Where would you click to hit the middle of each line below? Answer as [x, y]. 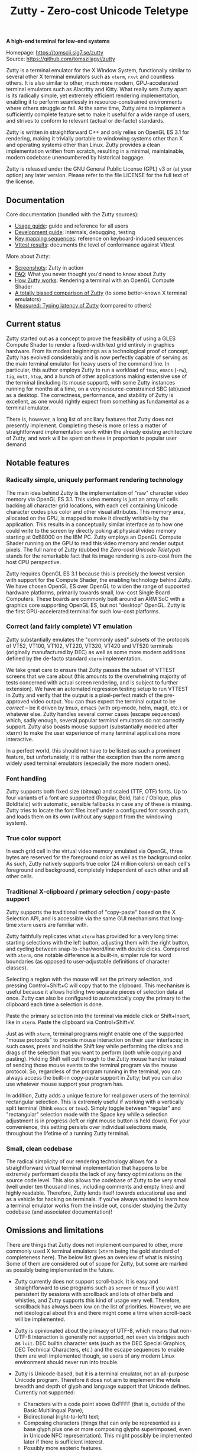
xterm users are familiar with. [53, 924]
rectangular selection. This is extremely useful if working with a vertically [95, 1102]
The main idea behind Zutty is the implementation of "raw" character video [97, 492]
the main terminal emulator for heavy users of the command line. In [88, 363]
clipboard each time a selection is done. [55, 1004]
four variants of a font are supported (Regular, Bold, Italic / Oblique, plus [94, 798]
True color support [34, 838]
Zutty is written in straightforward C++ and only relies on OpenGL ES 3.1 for [98, 132]
